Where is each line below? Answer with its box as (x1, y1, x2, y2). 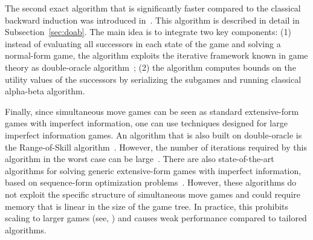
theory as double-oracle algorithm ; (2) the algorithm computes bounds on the (5, 60, 296, 73)
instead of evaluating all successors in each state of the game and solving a (5, 37, 281, 50)
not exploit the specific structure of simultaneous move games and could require (5, 187, 300, 200)
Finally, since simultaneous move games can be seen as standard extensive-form (5, 105, 299, 117)
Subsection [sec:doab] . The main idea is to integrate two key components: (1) (5, 25, 291, 38)
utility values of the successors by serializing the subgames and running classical (5, 73, 302, 85)
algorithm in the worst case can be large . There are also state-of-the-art (5, 152, 274, 165)
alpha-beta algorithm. (5, 85, 85, 97)
